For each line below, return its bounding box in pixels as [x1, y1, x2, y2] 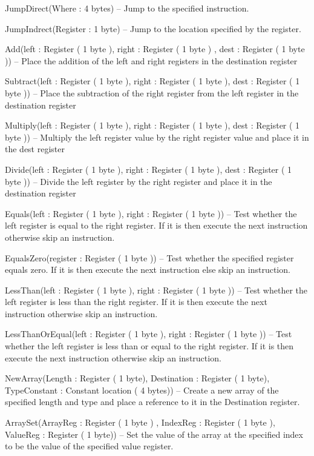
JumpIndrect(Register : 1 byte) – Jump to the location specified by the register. [5, 22, 301, 35]
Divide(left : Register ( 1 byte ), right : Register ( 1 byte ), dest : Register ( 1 [5, 163, 292, 175]
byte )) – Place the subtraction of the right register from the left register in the [5, 86, 299, 99]
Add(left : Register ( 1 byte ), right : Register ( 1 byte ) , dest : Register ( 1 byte [5, 42, 305, 55]
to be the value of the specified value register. [5, 440, 174, 452]
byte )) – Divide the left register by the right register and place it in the [5, 175, 272, 187]
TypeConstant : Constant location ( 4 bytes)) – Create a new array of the [5, 383, 279, 396]
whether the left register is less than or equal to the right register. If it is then [5, 340, 294, 352]
